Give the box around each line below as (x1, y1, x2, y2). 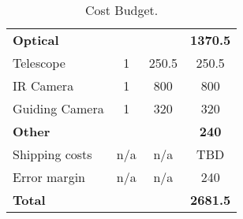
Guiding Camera (13, 99, 104, 117)
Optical (13, 31, 59, 49)
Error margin (13, 168, 85, 186)
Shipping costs (13, 145, 92, 163)
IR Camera (13, 76, 74, 95)
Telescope (13, 54, 65, 72)
